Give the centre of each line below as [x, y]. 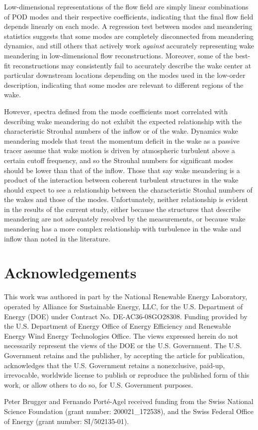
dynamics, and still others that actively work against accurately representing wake [129, 46]
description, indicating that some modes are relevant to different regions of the [124, 85]
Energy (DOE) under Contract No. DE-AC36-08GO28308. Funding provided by [126, 316]
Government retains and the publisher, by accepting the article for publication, [124, 355]
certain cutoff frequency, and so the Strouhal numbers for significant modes [119, 160]
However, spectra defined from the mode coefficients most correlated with [116, 111]
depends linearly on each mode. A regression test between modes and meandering [128, 26]
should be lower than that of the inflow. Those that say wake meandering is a [122, 170]
